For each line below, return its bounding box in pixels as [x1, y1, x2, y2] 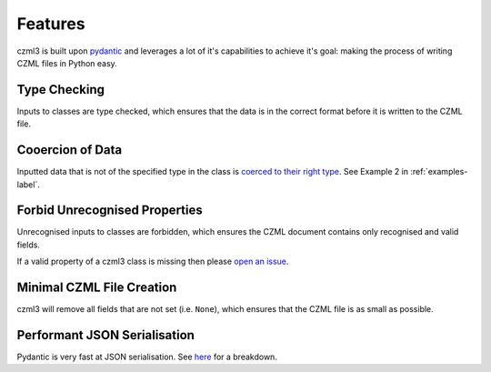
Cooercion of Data [16, 142, 123, 158]
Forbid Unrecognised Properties [16, 203, 204, 218]
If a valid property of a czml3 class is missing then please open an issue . [16, 256, 289, 267]
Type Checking [16, 82, 105, 97]
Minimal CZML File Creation [16, 280, 177, 296]
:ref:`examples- [410, 166, 468, 177]
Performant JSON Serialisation [16, 327, 195, 343]
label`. [16, 178, 40, 190]
